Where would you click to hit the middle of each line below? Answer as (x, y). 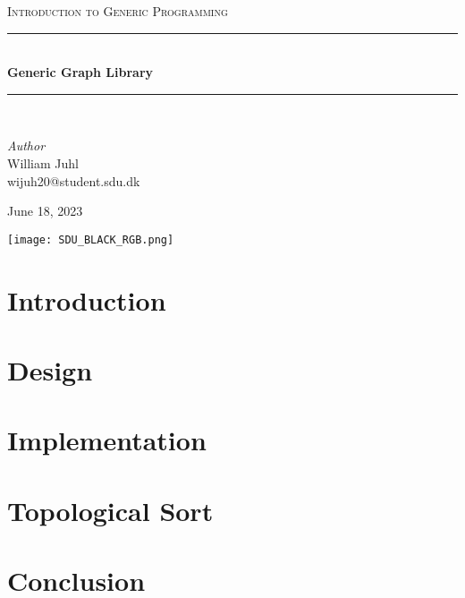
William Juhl (43, 162)
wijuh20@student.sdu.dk (74, 180)
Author (26, 145)
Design (50, 369)
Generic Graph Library (80, 72)
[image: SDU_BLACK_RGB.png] (91, 239)
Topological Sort (110, 510)
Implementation (107, 440)
